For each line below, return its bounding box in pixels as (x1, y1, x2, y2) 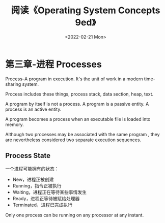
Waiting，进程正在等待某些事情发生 (12, 189, 87, 195)
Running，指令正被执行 (12, 182, 62, 188)
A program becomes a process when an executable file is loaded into (5, 116, 151, 122)
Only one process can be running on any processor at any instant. (5, 212, 144, 218)
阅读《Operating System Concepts (11, 5, 160, 16)
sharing (5, 81, 21, 87)
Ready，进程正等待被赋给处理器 (12, 195, 80, 201)
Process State (5, 151, 51, 160)
